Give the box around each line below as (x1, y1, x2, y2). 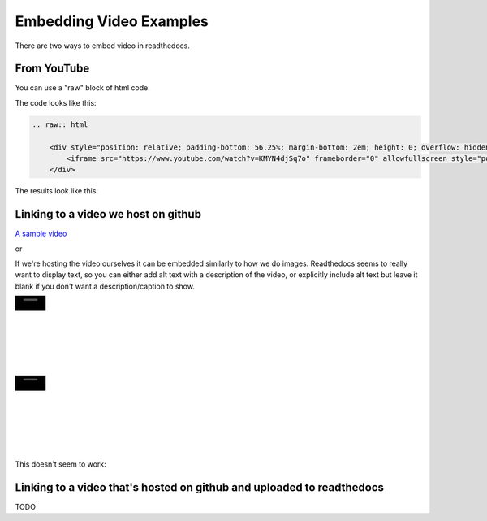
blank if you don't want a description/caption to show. (15, 281, 195, 291)
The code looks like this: (15, 98, 97, 107)
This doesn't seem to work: (15, 459, 107, 469)
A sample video (15, 228, 67, 239)
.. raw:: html (32, 119, 88, 129)
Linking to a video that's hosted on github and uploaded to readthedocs (15, 480, 385, 494)
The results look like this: (15, 186, 99, 196)
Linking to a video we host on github (15, 207, 202, 221)
